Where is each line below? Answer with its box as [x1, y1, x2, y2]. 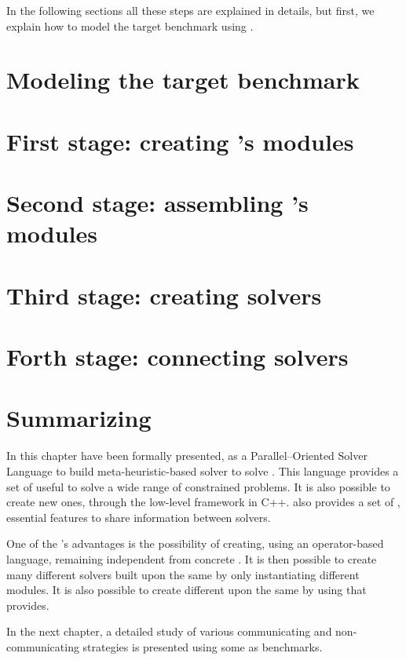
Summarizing [6, 402, 152, 434]
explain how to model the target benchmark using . [6, 17, 254, 34]
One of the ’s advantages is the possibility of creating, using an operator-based [6, 535, 384, 552]
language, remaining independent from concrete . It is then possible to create [6, 550, 377, 567]
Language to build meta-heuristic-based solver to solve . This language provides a [6, 462, 399, 479]
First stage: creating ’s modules [6, 125, 354, 157]
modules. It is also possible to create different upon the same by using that [6, 582, 367, 598]
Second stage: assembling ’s [6, 187, 309, 219]
